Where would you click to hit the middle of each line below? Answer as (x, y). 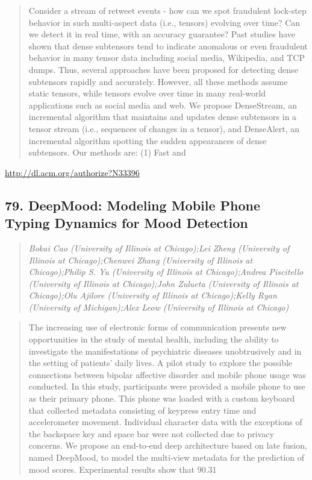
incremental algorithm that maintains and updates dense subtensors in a (163, 117)
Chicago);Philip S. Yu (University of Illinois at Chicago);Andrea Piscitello (166, 272)
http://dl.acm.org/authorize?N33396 (72, 172)
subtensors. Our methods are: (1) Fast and (107, 152)
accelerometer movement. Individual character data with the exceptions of (165, 422)
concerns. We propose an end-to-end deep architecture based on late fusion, (168, 445)
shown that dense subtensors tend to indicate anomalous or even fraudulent (168, 46)
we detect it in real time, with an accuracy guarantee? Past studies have (162, 34)
